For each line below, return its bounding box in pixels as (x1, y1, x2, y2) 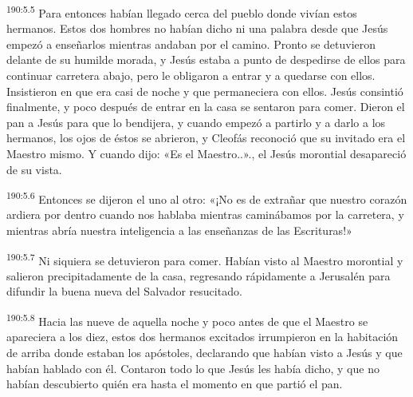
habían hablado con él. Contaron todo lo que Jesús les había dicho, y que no (6, 359, 380, 376)
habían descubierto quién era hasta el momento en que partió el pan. (6, 375, 343, 392)
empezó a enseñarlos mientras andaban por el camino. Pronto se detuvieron (6, 35, 376, 52)
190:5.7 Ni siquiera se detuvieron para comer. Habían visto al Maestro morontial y (6, 249, 403, 268)
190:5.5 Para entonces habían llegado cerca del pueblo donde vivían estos (6, 2, 357, 21)
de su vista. (6, 161, 62, 177)
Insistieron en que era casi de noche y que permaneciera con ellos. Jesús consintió (6, 82, 403, 99)
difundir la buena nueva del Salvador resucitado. (6, 283, 242, 300)
